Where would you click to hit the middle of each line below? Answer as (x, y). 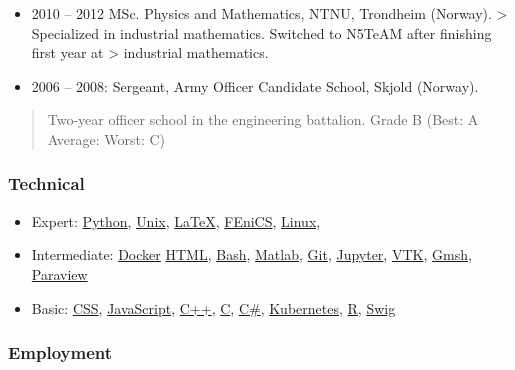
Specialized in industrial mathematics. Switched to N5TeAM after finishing (261, 32)
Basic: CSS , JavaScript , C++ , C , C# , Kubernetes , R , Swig (213, 307)
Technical (46, 183)
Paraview (59, 273)
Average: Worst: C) (106, 138)
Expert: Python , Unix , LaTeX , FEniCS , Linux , (176, 220)
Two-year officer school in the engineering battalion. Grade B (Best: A (263, 119)
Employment (60, 352)
